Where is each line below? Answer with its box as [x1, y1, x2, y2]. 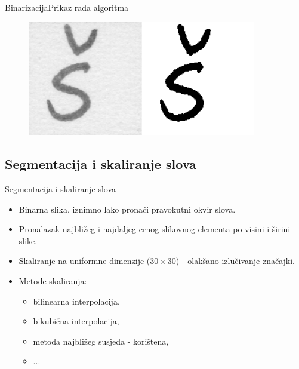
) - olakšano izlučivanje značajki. [175, 254, 295, 267]
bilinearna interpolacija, [33, 294, 120, 307]
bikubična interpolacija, [33, 315, 119, 327]
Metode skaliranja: [19, 274, 87, 287]
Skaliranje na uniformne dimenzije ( [19, 254, 150, 267]
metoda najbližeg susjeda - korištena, [33, 334, 169, 347]
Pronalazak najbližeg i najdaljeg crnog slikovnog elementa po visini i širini [19, 223, 291, 235]
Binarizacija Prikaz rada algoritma [5, 1, 129, 13]
